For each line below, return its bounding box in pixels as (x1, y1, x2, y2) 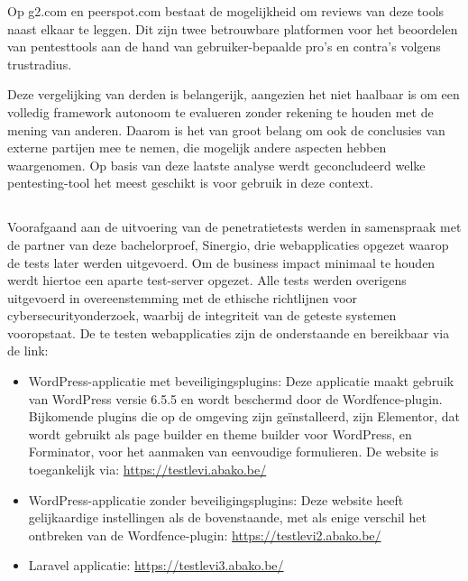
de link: (7, 341, 49, 360)
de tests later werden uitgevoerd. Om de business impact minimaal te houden (7, 253, 436, 272)
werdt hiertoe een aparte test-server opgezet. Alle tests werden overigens (7, 271, 407, 290)
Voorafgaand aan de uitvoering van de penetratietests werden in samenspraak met (7, 217, 462, 236)
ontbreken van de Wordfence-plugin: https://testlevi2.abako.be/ (28, 525, 381, 544)
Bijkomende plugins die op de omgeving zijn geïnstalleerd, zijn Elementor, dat (28, 407, 460, 426)
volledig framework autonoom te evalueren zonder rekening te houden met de (7, 102, 434, 121)
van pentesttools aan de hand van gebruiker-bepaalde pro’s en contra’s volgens (7, 37, 441, 56)
